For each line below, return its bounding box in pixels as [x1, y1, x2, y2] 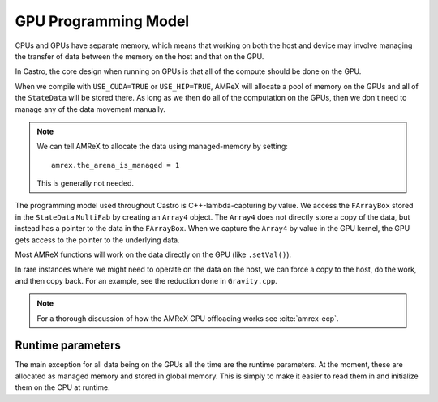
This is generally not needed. [36, 178, 134, 188]
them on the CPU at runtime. [15, 383, 110, 392]
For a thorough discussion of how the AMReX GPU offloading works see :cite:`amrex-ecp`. [36, 313, 339, 323]
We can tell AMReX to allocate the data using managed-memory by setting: [36, 142, 288, 152]
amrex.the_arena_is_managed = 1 [51, 160, 180, 169]
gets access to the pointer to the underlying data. [15, 235, 180, 245]
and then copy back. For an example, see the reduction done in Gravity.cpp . [15, 276, 277, 285]
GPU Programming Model [15, 12, 190, 30]
